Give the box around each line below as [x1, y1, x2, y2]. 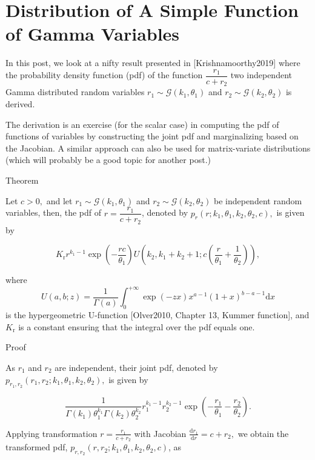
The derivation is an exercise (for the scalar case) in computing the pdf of [5, 118, 279, 130]
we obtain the [237, 427, 289, 439]
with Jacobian [134, 427, 187, 439]
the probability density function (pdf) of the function [5, 68, 203, 81]
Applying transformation [5, 427, 98, 439]
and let [46, 194, 73, 207]
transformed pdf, [5, 441, 68, 453]
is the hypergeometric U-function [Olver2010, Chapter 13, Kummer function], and [5, 308, 310, 321]
